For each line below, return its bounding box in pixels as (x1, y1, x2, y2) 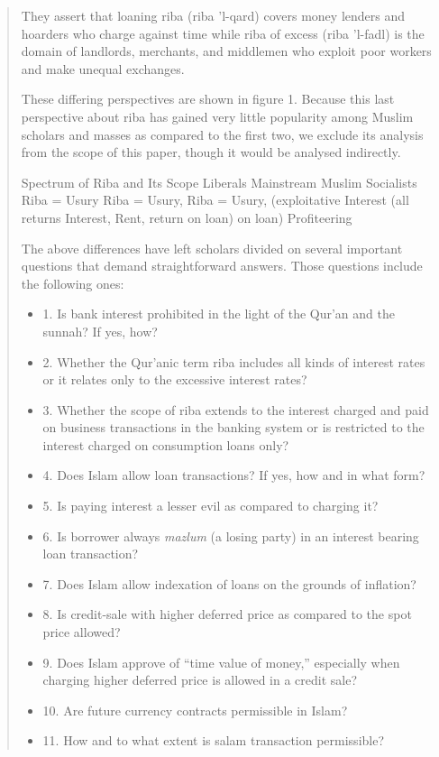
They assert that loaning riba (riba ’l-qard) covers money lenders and (21, 6, 406, 24)
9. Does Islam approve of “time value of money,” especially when (42, 652, 400, 671)
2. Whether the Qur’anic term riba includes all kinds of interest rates (42, 352, 425, 371)
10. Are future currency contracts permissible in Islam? (42, 700, 348, 719)
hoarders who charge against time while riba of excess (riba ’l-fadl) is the (21, 23, 425, 42)
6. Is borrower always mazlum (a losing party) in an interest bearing (42, 526, 419, 545)
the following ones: (21, 273, 124, 292)
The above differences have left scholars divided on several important (21, 238, 403, 257)
